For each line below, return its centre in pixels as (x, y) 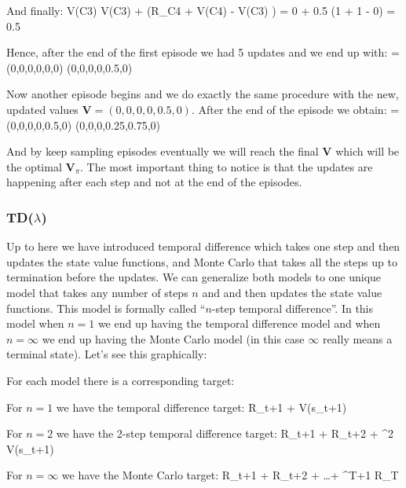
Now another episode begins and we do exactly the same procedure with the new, (203, 94)
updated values (42, 109)
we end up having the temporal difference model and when (239, 323)
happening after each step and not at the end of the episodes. (154, 182)
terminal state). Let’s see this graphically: (107, 354)
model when (35, 323)
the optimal (34, 166)
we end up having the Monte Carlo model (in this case (173, 338)
